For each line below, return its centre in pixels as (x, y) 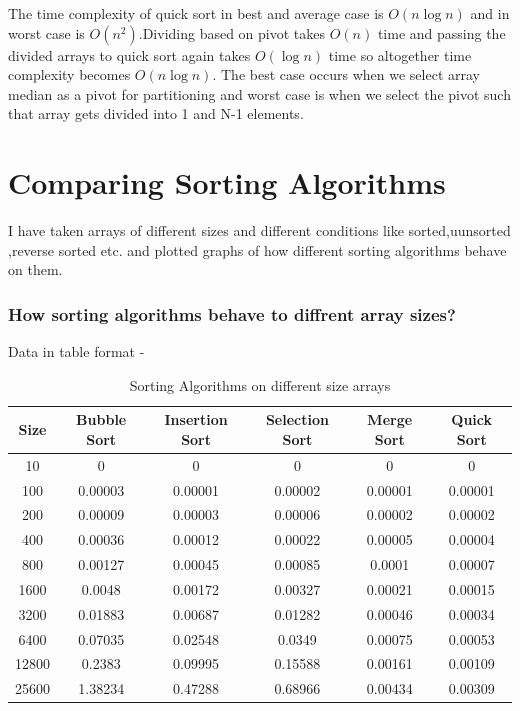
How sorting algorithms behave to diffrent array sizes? (232, 313)
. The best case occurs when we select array (346, 74)
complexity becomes (69, 74)
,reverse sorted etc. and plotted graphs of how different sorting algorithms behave (257, 249)
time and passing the (441, 32)
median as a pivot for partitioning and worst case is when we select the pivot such (259, 93)
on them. (35, 269)
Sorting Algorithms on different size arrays (260, 384)
